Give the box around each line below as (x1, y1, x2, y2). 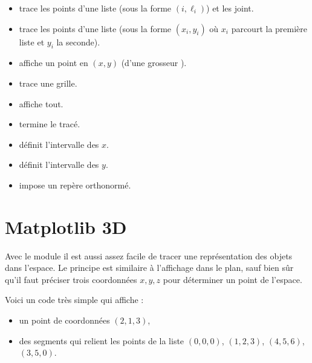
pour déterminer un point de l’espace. (163, 273, 302, 285)
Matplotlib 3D (5, 214, 127, 239)
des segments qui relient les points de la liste (19, 334, 184, 347)
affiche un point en (19, 56, 88, 69)
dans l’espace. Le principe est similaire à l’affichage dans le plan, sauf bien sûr (5, 261, 294, 274)
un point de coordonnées (19, 314, 110, 327)
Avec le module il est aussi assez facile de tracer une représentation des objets (5, 249, 293, 262)
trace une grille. (19, 76, 77, 89)
